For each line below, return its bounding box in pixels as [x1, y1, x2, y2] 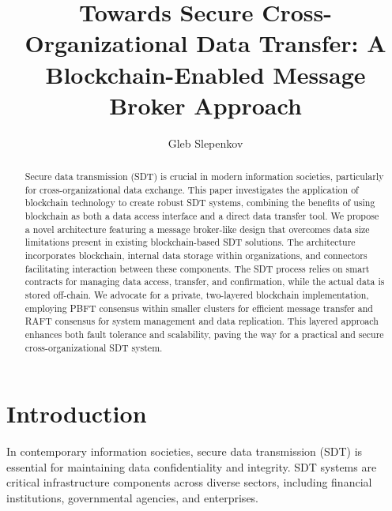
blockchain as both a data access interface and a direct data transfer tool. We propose [24, 209, 379, 223]
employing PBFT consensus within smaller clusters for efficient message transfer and [24, 301, 373, 314]
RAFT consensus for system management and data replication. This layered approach [24, 314, 379, 328]
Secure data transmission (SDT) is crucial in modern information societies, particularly [24, 170, 384, 183]
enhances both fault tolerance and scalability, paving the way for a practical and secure [24, 327, 384, 340]
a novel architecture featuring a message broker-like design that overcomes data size [24, 222, 370, 235]
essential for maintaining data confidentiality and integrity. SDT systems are [6, 458, 377, 475]
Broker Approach [109, 88, 302, 121]
